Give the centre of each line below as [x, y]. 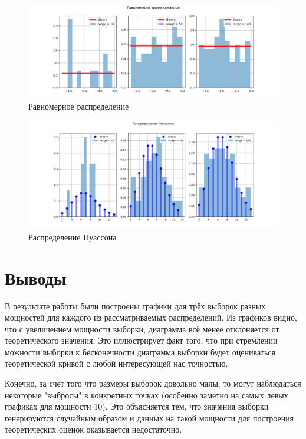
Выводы [36, 277]
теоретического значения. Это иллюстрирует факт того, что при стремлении [141, 340]
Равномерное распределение [79, 106]
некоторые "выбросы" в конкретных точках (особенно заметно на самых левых [147, 395]
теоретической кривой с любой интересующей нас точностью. [116, 363]
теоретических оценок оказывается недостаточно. [93, 429]
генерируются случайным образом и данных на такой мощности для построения [149, 417]
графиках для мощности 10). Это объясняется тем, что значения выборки [137, 406]
